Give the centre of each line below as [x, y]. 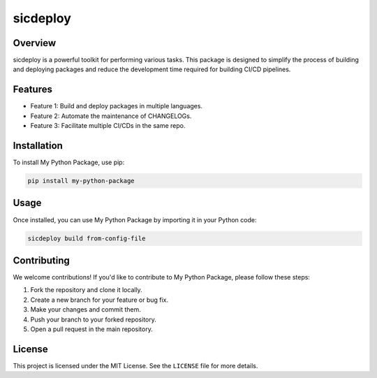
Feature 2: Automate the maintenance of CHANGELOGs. [111, 116]
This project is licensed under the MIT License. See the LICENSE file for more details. [135, 365]
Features [32, 90]
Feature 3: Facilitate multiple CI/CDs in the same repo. [108, 126]
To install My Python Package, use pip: [69, 162]
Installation [38, 146]
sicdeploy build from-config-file [87, 238]
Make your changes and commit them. [86, 310]
